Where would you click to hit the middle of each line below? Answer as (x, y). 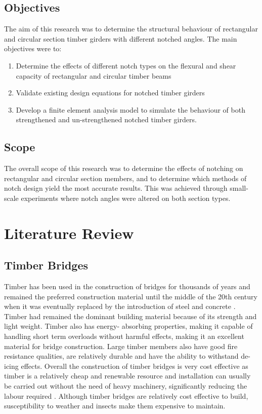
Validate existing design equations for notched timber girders (110, 93)
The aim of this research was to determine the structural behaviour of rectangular (131, 29)
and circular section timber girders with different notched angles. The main (121, 38)
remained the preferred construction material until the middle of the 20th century (131, 296)
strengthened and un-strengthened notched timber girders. (106, 119)
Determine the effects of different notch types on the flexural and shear (126, 65)
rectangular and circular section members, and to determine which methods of (125, 178)
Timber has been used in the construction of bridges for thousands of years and (127, 286)
